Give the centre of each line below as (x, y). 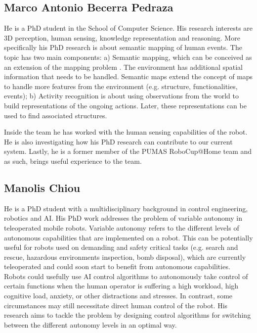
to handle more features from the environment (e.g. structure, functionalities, (121, 86)
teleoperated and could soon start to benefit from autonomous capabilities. (117, 266)
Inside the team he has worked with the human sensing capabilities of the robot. (126, 132)
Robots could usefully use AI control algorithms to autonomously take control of (126, 276)
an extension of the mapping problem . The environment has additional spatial (123, 67)
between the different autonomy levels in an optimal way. (90, 324)
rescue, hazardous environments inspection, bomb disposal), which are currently (125, 257)
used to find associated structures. (56, 115)
